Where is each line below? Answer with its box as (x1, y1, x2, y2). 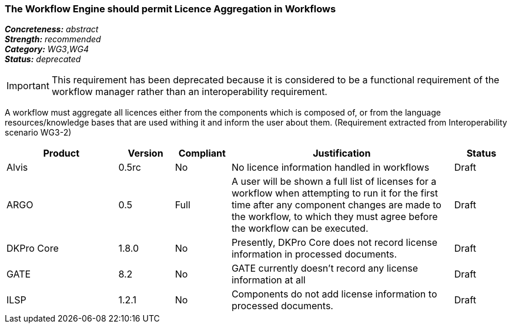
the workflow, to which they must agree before (231, 211, 438, 223)
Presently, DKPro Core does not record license (231, 236, 437, 249)
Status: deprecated (5, 54, 81, 65)
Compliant (178, 147, 226, 160)
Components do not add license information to (231, 288, 437, 300)
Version (128, 147, 163, 160)
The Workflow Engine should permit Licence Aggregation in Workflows (5, 3, 336, 15)
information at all (231, 274, 306, 286)
